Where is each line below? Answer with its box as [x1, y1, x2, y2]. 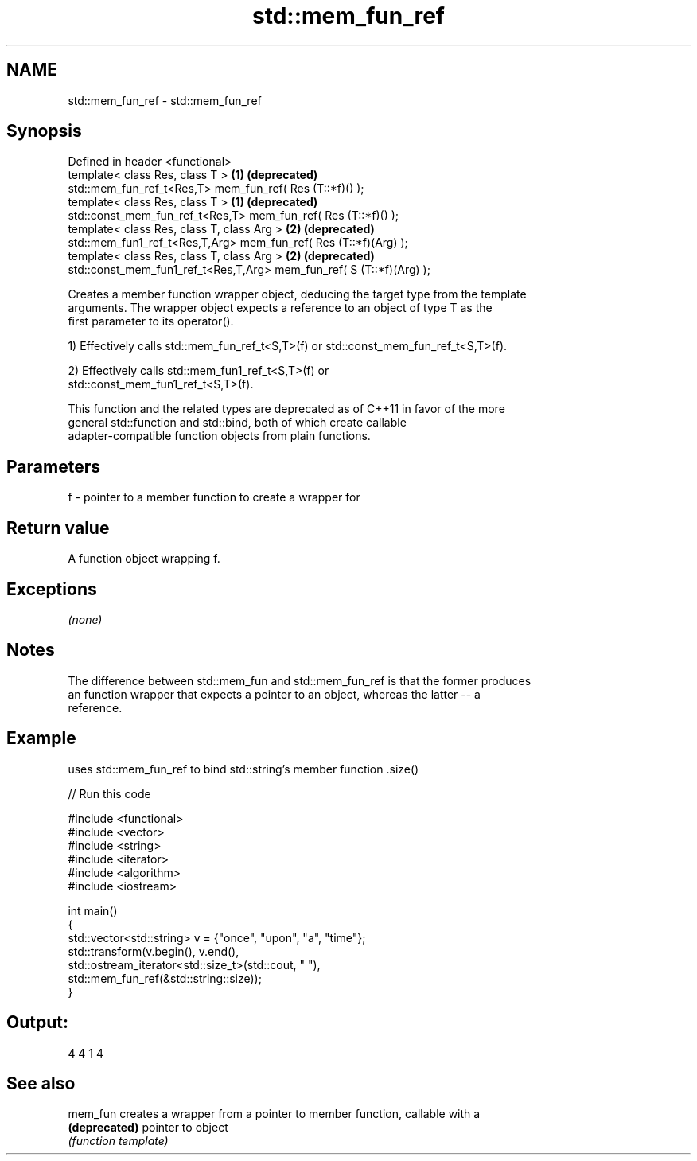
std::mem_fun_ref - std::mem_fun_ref [68, 93, 262, 107]
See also [6, 1073, 76, 1093]
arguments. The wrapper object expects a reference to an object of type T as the [68, 301, 493, 315]
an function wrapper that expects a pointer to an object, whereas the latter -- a [68, 687, 481, 701]
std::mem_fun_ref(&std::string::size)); [68, 971, 262, 985]
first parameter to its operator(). [68, 314, 234, 329]
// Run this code [68, 786, 151, 801]
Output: [6, 1012, 68, 1033]
